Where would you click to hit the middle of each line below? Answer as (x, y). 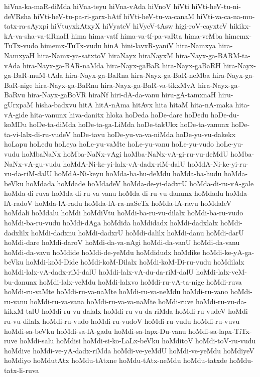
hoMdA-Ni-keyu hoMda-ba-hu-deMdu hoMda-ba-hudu (138, 173)
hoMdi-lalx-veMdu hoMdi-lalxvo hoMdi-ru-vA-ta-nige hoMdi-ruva (141, 281)
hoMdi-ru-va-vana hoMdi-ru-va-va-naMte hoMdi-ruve (112, 301)
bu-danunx (21, 281)
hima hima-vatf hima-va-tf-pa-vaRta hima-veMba (147, 35)
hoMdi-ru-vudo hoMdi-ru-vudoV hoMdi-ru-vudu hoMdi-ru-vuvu (141, 321)
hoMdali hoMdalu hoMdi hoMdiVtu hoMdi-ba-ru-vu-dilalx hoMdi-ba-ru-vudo (124, 213)
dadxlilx (17, 232)
